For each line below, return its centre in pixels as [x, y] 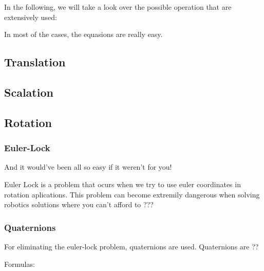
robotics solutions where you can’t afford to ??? [79, 204]
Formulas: [20, 264]
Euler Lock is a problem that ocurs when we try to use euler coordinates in [122, 184]
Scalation [29, 92]
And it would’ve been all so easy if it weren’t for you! [88, 167]
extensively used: [31, 17]
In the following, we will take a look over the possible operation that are [118, 7]
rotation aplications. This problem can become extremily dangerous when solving [132, 194]
